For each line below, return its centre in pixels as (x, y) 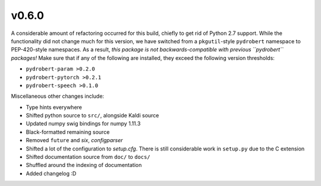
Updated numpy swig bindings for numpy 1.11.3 (83, 124)
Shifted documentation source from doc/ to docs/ (88, 157)
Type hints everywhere (54, 107)
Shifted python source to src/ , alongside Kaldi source (92, 116)
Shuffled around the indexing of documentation (84, 165)
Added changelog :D (51, 173)
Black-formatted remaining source (68, 132)
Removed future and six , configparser (74, 140)
